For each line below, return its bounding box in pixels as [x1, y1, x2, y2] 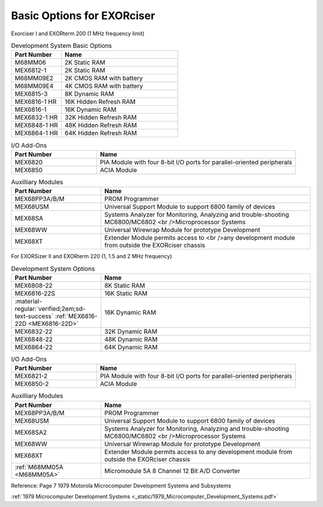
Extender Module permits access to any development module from [104, 447, 292, 456]
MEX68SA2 [14, 428, 47, 436]
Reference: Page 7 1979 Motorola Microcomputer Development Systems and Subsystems [11, 482, 231, 489]
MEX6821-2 [14, 372, 48, 380]
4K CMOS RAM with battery [65, 82, 144, 90]
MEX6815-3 [14, 90, 48, 98]
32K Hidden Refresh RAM [65, 114, 137, 122]
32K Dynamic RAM [104, 327, 158, 335]
